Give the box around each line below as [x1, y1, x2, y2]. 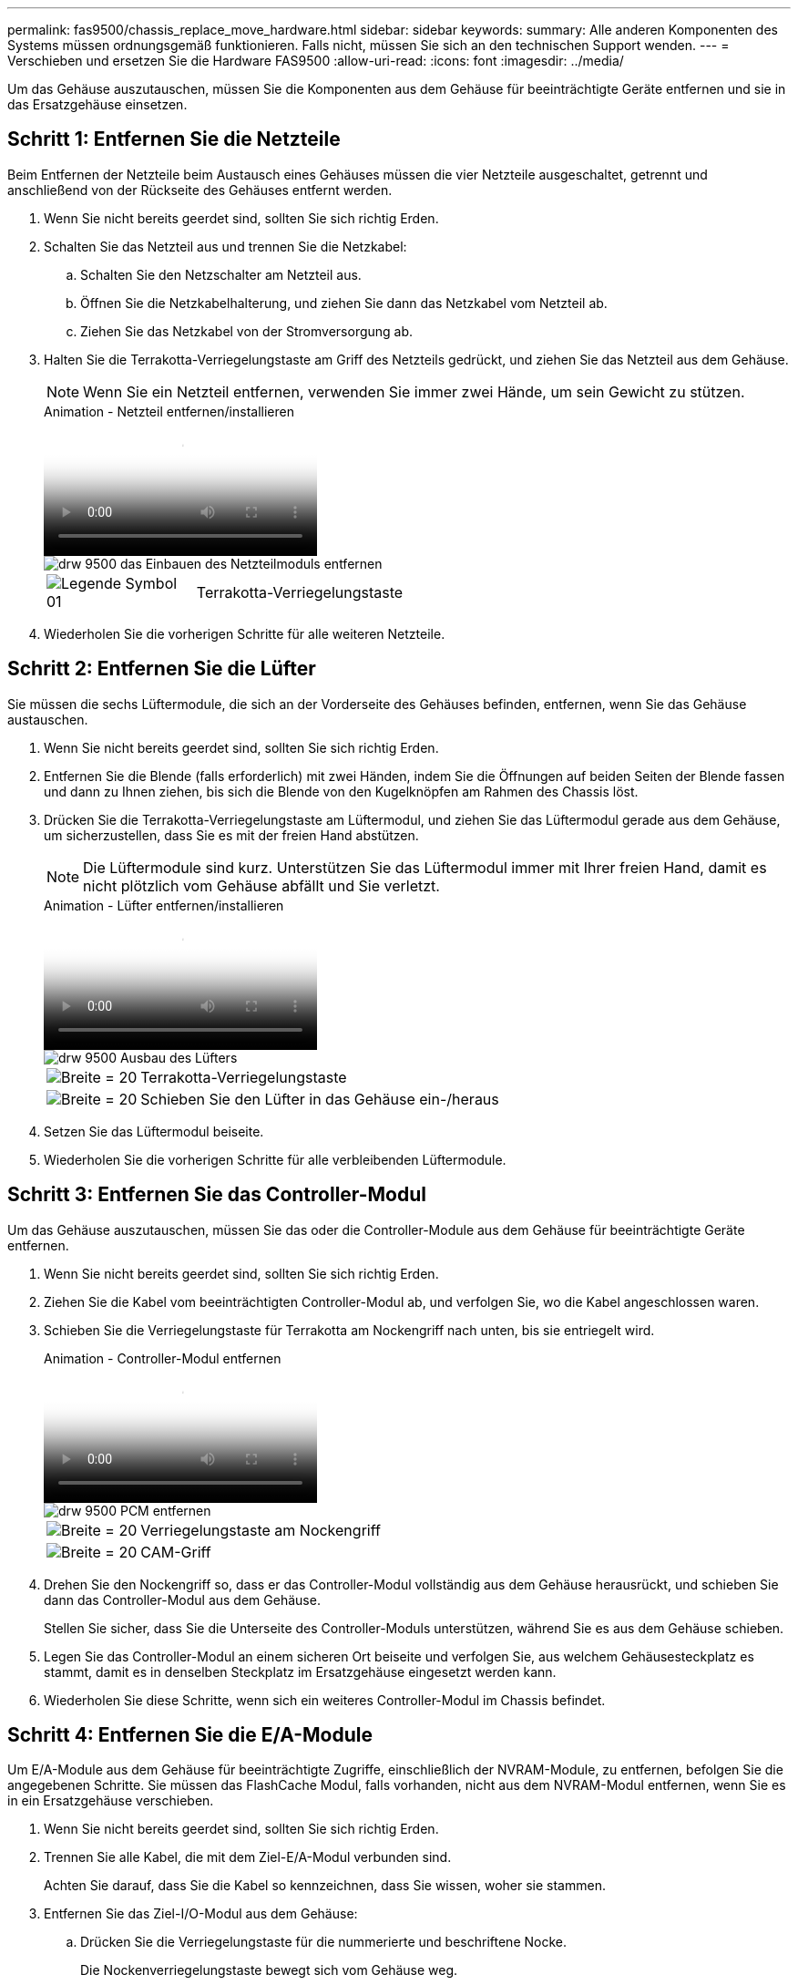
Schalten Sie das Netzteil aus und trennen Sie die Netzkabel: [44, 238, 407, 254]
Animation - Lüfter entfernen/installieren [44, 897, 284, 913]
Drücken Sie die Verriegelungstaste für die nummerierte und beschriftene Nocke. [80, 1934, 567, 1950]
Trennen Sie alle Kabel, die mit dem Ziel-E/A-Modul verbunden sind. [44, 1849, 452, 1866]
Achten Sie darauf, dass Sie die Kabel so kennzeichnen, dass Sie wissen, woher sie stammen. [44, 1877, 606, 1894]
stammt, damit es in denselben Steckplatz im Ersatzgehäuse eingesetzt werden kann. [44, 1663, 557, 1680]
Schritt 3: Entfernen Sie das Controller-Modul [7, 1183, 426, 1207]
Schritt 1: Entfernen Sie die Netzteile [7, 128, 341, 151]
